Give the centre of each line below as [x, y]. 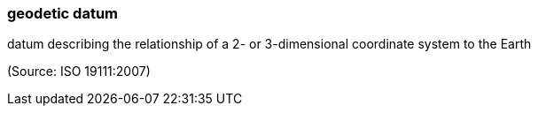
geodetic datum [63, 13]
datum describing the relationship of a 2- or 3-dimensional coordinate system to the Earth [269, 44]
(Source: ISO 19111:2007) [79, 72]
